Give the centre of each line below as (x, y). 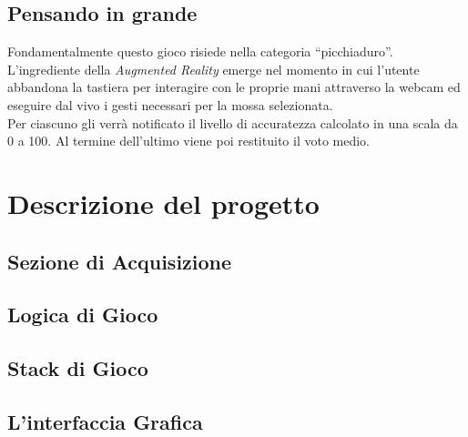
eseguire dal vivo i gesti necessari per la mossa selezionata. (170, 104)
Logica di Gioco (83, 315)
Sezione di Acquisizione (120, 261)
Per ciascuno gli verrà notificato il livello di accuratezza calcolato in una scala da (233, 122)
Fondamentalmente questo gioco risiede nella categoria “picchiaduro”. (200, 51)
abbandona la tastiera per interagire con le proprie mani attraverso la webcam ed (234, 87)
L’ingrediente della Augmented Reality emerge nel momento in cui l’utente (214, 69)
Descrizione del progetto (163, 203)
